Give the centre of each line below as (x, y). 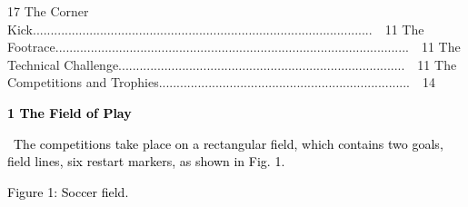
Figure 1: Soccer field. (68, 191)
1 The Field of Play (70, 112)
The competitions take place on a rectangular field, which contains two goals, (228, 143)
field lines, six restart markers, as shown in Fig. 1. (146, 161)
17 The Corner (48, 11)
